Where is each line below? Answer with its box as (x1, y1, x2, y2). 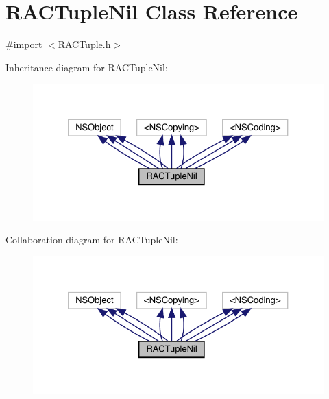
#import (5, 37, 42, 51)
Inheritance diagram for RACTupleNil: (5, 60, 168, 74)
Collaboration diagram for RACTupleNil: (5, 232, 178, 247)
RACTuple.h (58, 37, 111, 51)
